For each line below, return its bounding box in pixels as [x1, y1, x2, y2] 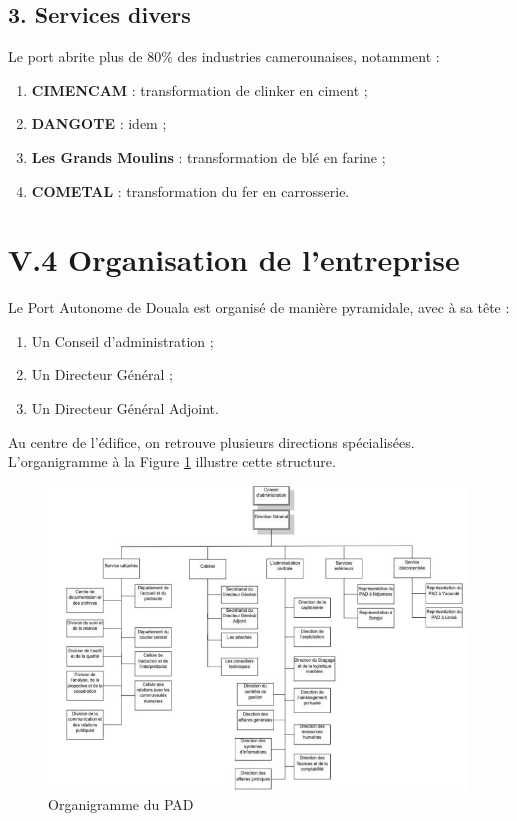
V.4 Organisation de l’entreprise [8, 239, 460, 280]
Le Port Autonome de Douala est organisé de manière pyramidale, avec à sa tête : [8, 297, 510, 318]
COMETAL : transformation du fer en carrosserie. [31, 180, 350, 201]
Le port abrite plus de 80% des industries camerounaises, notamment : [8, 46, 440, 67]
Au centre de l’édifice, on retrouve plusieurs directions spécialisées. [8, 431, 415, 452]
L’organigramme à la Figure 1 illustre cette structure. [8, 451, 336, 472]
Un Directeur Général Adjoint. [31, 398, 219, 419]
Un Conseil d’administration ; [31, 330, 214, 351]
